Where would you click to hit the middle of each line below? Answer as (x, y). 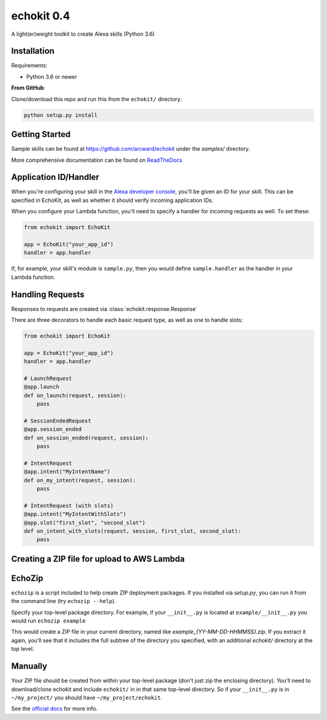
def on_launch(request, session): (75, 395)
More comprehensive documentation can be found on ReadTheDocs (97, 160)
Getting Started (41, 134)
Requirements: (29, 65)
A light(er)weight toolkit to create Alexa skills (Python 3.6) (83, 34)
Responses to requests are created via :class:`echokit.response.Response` (104, 308)
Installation (33, 51)
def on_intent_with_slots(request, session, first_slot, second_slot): (133, 531)
